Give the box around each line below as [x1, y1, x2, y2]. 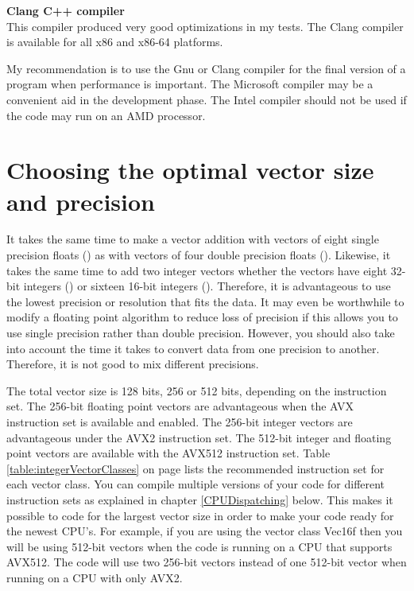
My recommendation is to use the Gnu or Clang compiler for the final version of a [6, 60, 406, 76]
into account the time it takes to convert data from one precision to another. [6, 340, 380, 356]
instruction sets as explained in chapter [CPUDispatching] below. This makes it [6, 491, 393, 507]
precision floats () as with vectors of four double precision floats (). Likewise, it [6, 247, 391, 263]
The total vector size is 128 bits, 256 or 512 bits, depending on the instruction [6, 382, 387, 399]
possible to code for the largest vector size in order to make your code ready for [6, 507, 394, 523]
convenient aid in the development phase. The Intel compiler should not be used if [6, 91, 407, 107]
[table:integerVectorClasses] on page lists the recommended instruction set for [6, 460, 385, 476]
